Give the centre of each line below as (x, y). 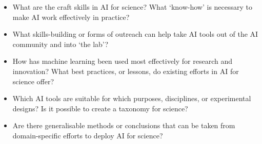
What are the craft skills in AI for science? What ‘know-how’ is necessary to (133, 7)
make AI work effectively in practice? (71, 17)
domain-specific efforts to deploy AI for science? (88, 135)
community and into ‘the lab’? (61, 44)
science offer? (33, 81)
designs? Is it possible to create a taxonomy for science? (100, 108)
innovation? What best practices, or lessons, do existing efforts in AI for (126, 71)
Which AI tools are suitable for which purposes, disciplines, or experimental (132, 98)
